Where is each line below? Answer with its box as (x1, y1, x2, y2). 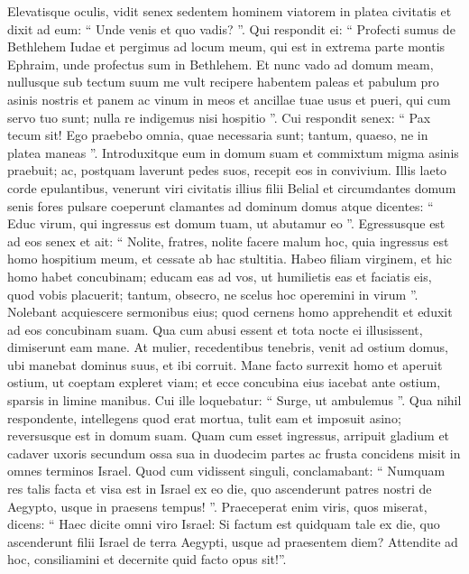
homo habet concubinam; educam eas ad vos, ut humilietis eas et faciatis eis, (7, 266, 432, 285)
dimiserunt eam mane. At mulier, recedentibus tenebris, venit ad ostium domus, (7, 338, 448, 356)
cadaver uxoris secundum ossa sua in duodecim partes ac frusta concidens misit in (7, 443, 461, 462)
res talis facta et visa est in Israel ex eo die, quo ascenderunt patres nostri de (7, 479, 432, 498)
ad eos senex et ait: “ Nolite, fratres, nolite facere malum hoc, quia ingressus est (7, 231, 449, 250)
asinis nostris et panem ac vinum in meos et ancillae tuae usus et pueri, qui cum (7, 89, 451, 108)
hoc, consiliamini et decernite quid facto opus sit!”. (7, 550, 287, 569)
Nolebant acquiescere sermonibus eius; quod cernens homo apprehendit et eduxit (7, 302, 453, 321)
